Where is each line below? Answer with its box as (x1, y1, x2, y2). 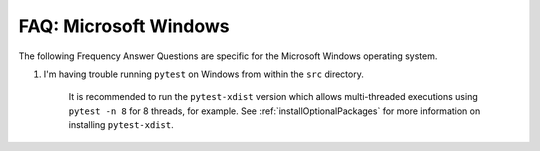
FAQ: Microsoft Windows (18, 15, 230, 37)
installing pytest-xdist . (68, 119, 174, 131)
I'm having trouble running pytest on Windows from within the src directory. (43, 68, 364, 80)
